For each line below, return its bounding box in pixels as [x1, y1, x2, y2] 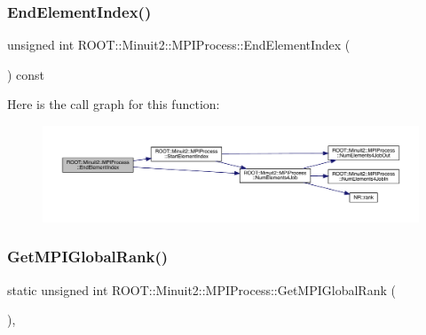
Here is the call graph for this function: [7, 95, 220, 113]
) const [7, 65, 45, 83]
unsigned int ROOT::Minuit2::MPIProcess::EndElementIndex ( [7, 35, 351, 54]
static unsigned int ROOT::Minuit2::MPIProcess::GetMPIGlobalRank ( [7, 280, 396, 299]
